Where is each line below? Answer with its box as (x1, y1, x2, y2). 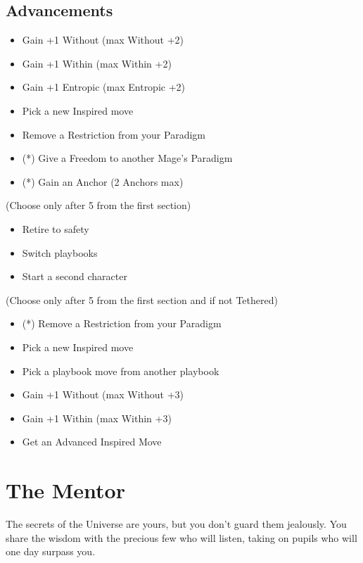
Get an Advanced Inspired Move (22, 434, 162, 449)
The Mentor (6, 476, 125, 505)
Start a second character (22, 269, 127, 284)
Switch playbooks (22, 245, 98, 260)
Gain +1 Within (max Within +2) (22, 56, 172, 70)
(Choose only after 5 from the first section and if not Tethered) (6, 292, 278, 307)
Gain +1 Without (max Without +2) (22, 32, 184, 47)
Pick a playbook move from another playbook (22, 363, 219, 378)
